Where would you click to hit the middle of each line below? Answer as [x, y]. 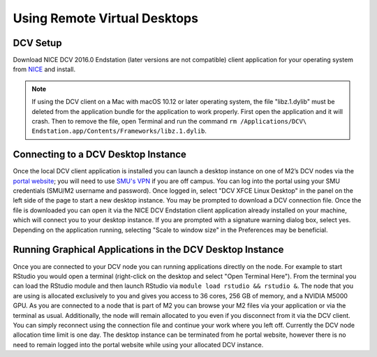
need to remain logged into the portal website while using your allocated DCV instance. [138, 344]
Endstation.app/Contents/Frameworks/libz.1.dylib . [119, 131]
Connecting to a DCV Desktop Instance [99, 155]
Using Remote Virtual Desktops [106, 18]
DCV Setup [37, 43]
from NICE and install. [44, 69]
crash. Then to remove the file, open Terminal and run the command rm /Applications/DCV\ [169, 122]
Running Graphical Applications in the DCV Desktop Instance [148, 250]
